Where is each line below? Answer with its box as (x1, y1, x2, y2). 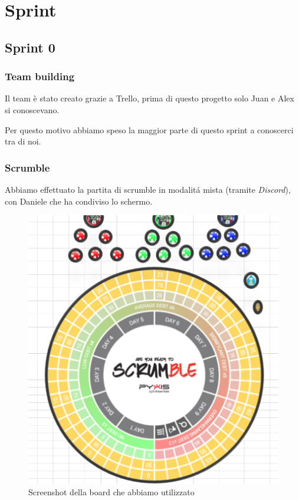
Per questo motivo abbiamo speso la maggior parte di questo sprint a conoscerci (5, 123, 294, 136)
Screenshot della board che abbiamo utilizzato (28, 486, 195, 498)
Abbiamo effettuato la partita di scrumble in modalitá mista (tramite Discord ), (5, 183, 291, 195)
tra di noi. (5, 135, 41, 147)
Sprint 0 (5, 38, 55, 56)
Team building (5, 69, 75, 84)
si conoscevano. (5, 103, 60, 116)
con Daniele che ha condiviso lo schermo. (5, 195, 153, 207)
